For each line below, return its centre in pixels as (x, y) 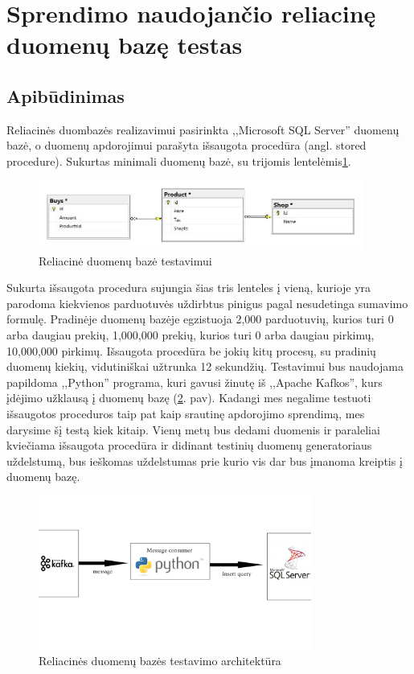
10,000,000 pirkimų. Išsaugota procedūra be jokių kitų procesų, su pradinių (191, 350)
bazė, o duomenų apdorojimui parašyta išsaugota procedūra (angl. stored (187, 145)
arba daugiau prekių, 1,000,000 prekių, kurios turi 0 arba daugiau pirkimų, (191, 334)
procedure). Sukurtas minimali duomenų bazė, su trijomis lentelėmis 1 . (179, 160)
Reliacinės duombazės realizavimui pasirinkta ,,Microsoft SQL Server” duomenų (203, 129)
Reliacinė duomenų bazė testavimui (125, 260)
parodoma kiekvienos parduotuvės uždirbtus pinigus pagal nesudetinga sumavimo (207, 303)
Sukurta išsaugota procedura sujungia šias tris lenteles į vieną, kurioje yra (189, 288)
